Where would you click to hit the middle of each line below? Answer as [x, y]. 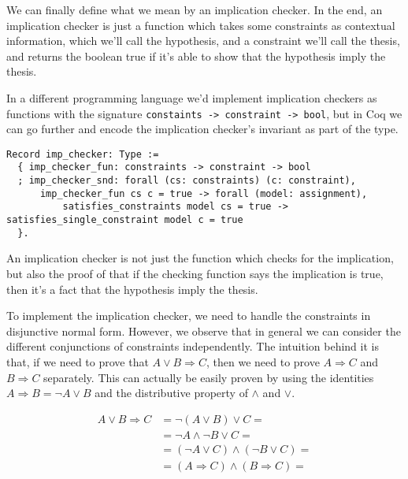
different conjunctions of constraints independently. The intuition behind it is [193, 346]
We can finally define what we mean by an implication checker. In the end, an [195, 9]
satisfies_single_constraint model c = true [125, 220]
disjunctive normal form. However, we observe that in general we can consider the [204, 330]
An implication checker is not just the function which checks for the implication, [200, 258]
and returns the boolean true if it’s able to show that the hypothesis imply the [196, 56]
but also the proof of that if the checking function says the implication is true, [195, 273]
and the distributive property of [171, 393]
